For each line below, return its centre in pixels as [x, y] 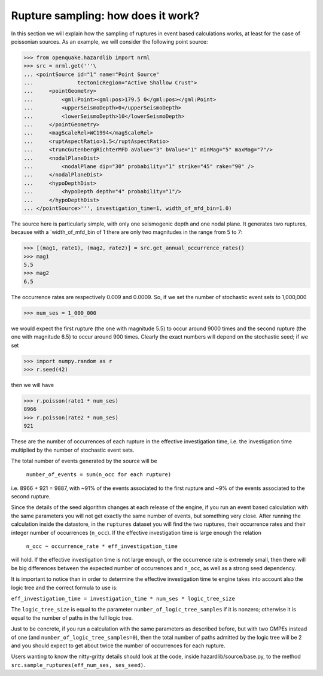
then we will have [32, 385]
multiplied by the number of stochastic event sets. [73, 450]
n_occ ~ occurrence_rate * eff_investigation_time [102, 546]
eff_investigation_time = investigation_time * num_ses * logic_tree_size [123, 599]
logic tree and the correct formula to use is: [64, 587]
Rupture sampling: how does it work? [105, 16]
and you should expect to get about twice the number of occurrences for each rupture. [118, 645]
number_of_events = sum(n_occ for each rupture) [99, 475]
